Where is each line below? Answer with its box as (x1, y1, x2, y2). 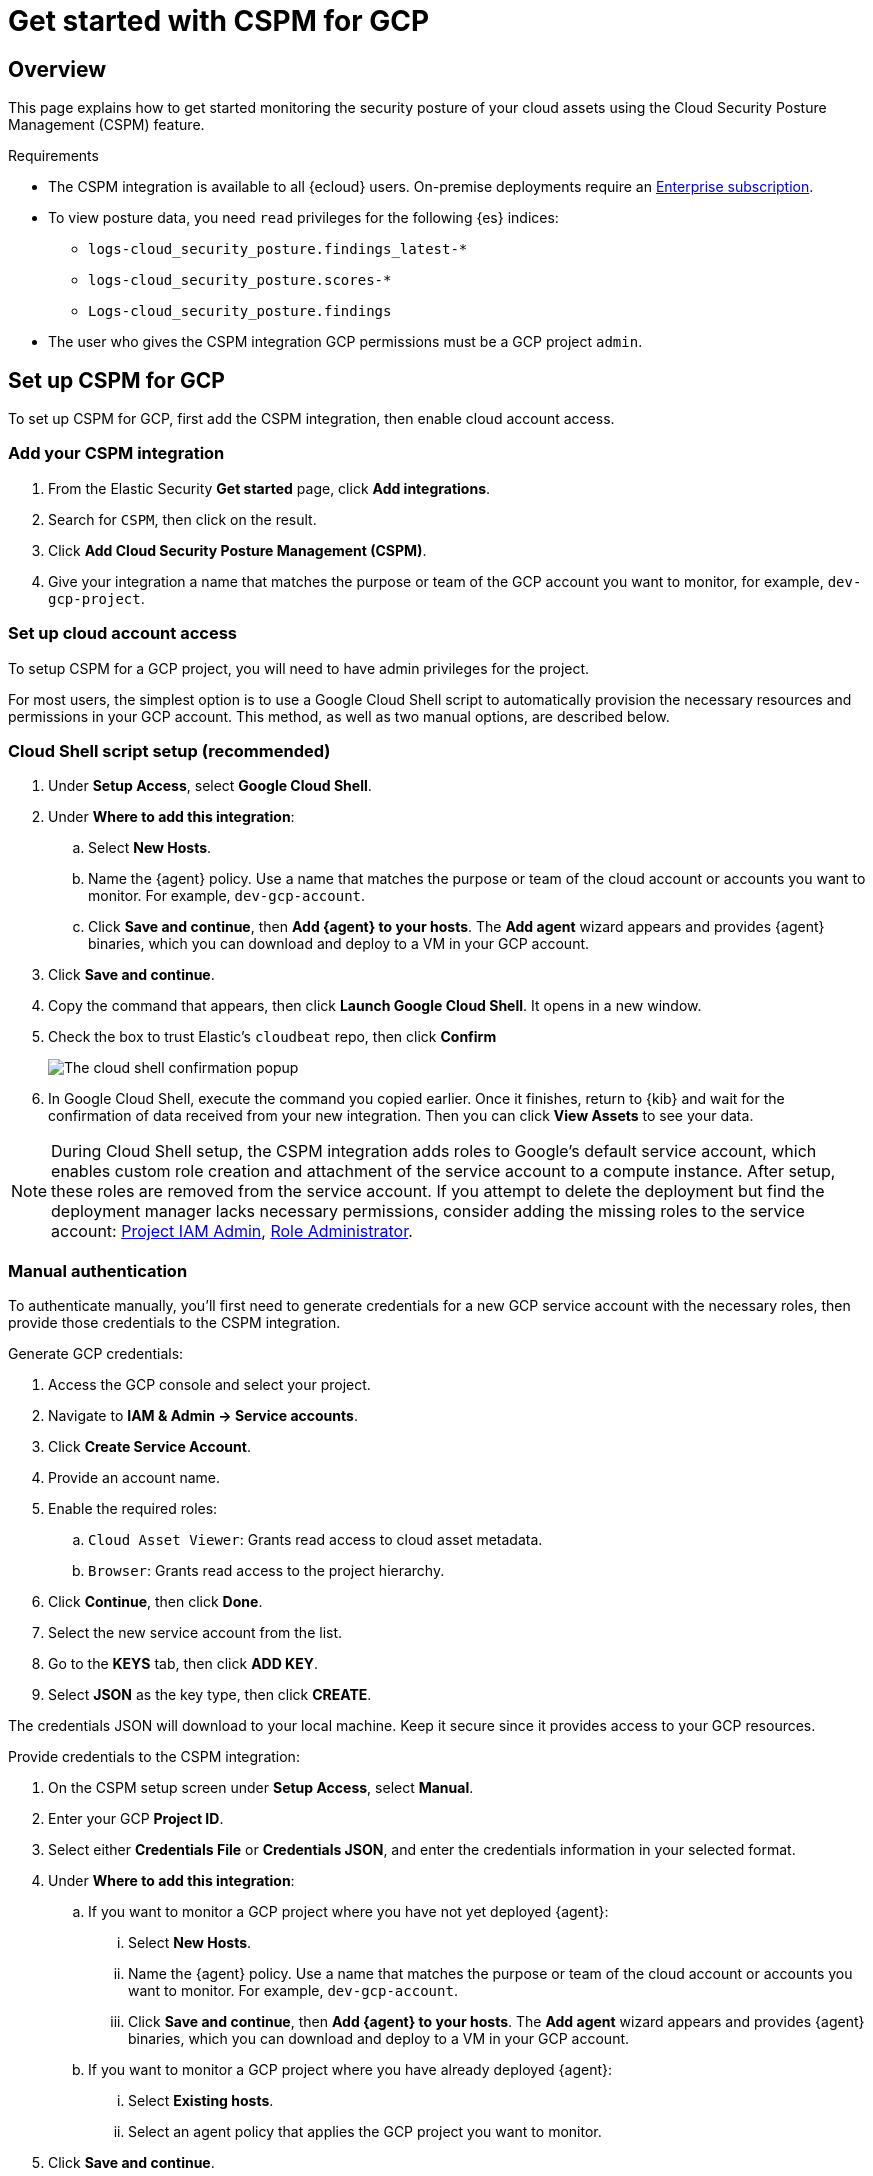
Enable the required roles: (48, 1500, 218, 1518)
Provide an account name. (48, 1469, 221, 1487)
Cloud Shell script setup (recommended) (8, 740, 331, 761)
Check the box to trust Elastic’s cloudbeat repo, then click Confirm (48, 1028, 497, 1046)
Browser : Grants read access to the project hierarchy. (88, 1562, 445, 1580)
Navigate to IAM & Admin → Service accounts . (48, 1407, 358, 1425)
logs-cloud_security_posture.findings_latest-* (88, 241, 468, 258)
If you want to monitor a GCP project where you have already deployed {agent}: (88, 2061, 613, 2079)
